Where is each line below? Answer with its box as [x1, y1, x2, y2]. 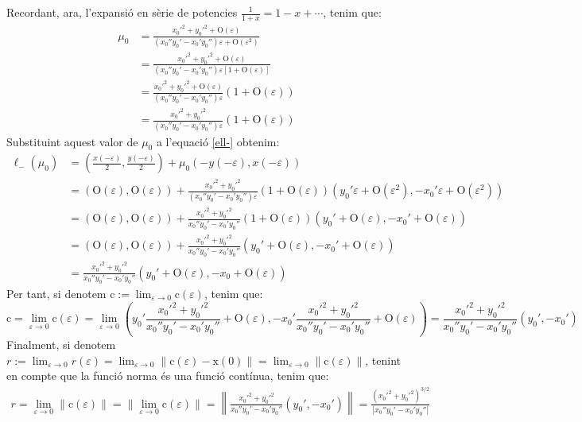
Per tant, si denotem [6, 285, 107, 301]
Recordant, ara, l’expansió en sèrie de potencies [6, 4, 238, 20]
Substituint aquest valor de [6, 133, 138, 149]
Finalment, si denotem [6, 336, 116, 353]
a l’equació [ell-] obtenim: [156, 133, 280, 149]
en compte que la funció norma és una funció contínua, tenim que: [6, 367, 329, 384]
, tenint [365, 351, 402, 368]
